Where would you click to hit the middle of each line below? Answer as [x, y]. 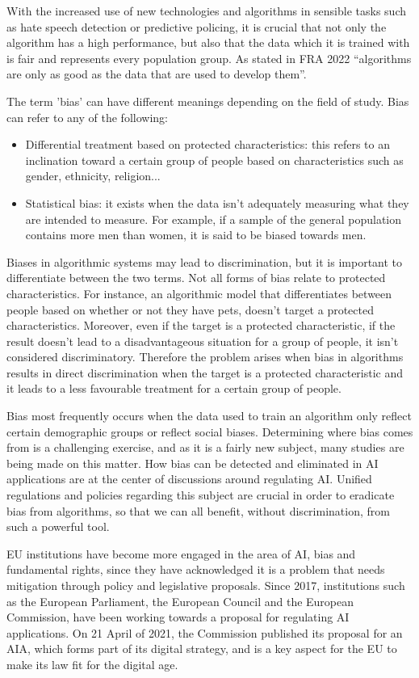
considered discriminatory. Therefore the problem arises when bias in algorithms [205, 357]
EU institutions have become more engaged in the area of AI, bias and [181, 553]
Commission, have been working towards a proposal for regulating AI [178, 617]
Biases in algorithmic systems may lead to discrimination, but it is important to [205, 261]
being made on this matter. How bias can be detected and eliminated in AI [193, 463]
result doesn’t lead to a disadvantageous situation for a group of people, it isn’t [203, 341]
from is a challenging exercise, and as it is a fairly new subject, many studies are [205, 447]
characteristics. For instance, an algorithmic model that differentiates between [199, 293]
